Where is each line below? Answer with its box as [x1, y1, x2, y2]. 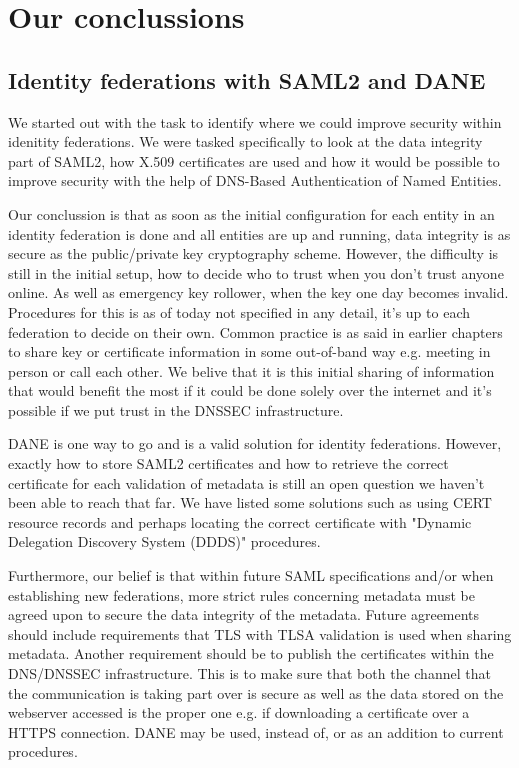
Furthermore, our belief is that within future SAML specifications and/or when [8, 565, 494, 586]
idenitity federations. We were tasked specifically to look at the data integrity [8, 131, 483, 152]
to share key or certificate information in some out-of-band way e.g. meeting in [8, 341, 491, 362]
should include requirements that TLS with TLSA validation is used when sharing [8, 623, 512, 644]
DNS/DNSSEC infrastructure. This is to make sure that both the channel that [8, 663, 491, 684]
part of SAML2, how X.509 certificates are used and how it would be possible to [8, 150, 500, 171]
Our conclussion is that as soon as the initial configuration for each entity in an [8, 203, 495, 224]
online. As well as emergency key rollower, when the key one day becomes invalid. [8, 282, 509, 303]
